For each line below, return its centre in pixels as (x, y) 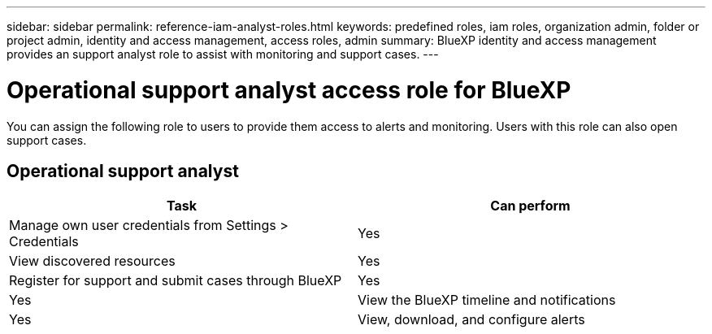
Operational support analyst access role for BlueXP (289, 90)
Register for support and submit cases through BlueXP (176, 281)
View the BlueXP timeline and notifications (487, 300)
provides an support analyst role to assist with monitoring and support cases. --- (223, 54)
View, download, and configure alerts (471, 320)
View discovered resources (92, 261)
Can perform (530, 206)
